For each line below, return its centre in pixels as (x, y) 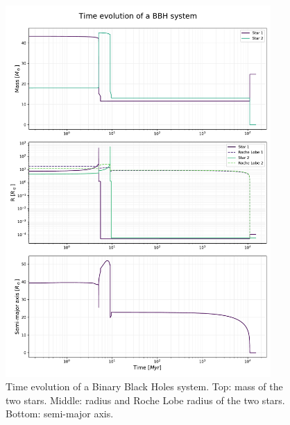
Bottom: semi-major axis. (60, 414)
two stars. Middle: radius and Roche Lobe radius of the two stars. (145, 400)
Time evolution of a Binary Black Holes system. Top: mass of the (144, 386)
